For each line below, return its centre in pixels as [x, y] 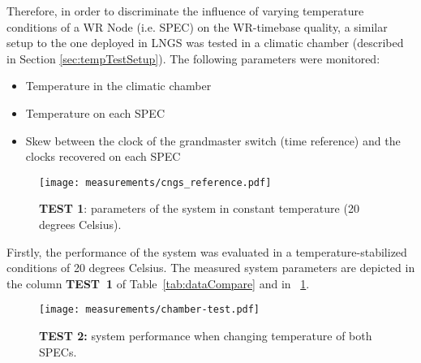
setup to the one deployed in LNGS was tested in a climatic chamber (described [205, 43]
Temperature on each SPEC [95, 112]
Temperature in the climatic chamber [118, 86]
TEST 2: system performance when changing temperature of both [206, 336]
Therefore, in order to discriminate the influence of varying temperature [185, 11]
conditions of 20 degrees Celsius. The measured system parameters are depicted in [211, 268]
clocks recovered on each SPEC [103, 156]
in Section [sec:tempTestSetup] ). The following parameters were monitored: [193, 58]
